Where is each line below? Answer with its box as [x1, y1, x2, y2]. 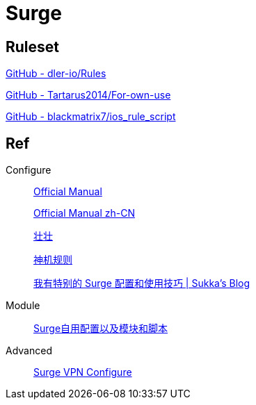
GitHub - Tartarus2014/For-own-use [6, 89, 171, 101]
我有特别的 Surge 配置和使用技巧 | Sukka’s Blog [33, 277, 250, 290]
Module [6, 299, 40, 312]
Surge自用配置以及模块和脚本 [33, 322, 168, 335]
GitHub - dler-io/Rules [6, 67, 106, 80]
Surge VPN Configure [33, 366, 132, 379]
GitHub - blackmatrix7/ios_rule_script [6, 110, 176, 123]
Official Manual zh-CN [33, 207, 135, 220]
